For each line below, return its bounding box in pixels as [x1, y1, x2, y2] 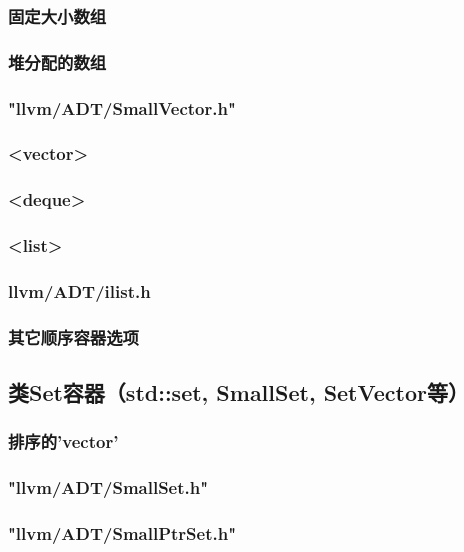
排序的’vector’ [8, 429, 119, 454]
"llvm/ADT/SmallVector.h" [8, 95, 236, 120]
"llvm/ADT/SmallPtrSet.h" [8, 521, 237, 546]
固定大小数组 [8, 3, 107, 28]
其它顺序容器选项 [8, 324, 139, 349]
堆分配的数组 [8, 49, 107, 74]
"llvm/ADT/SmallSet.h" [8, 475, 209, 500]
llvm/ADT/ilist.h [8, 278, 151, 303]
